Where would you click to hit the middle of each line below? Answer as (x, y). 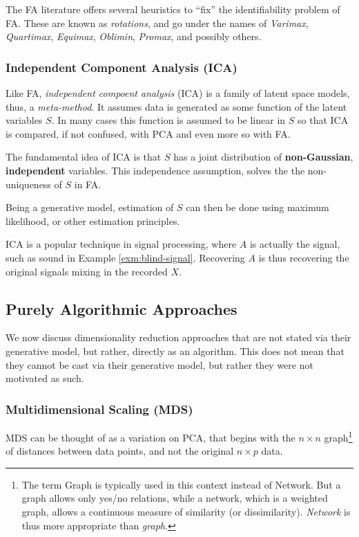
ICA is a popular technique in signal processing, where (121, 244)
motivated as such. (45, 378)
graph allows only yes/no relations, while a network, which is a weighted (175, 498)
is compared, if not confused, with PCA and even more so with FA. (148, 133)
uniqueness (28, 184)
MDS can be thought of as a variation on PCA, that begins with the (151, 437)
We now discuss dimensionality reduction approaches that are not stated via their (178, 337)
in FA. (88, 184)
